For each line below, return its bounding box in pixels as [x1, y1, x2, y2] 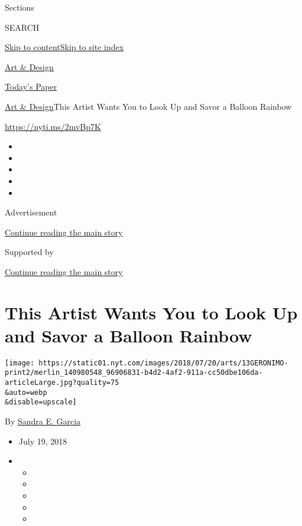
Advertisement [5, 206, 57, 218]
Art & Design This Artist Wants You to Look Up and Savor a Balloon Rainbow [5, 100, 292, 112]
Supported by [5, 246, 54, 258]
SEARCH [5, 21, 40, 33]
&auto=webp [5, 388, 47, 397]
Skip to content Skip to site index [5, 41, 124, 53]
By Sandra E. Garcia [5, 415, 81, 427]
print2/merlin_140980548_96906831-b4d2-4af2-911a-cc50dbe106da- [5, 368, 263, 377]
